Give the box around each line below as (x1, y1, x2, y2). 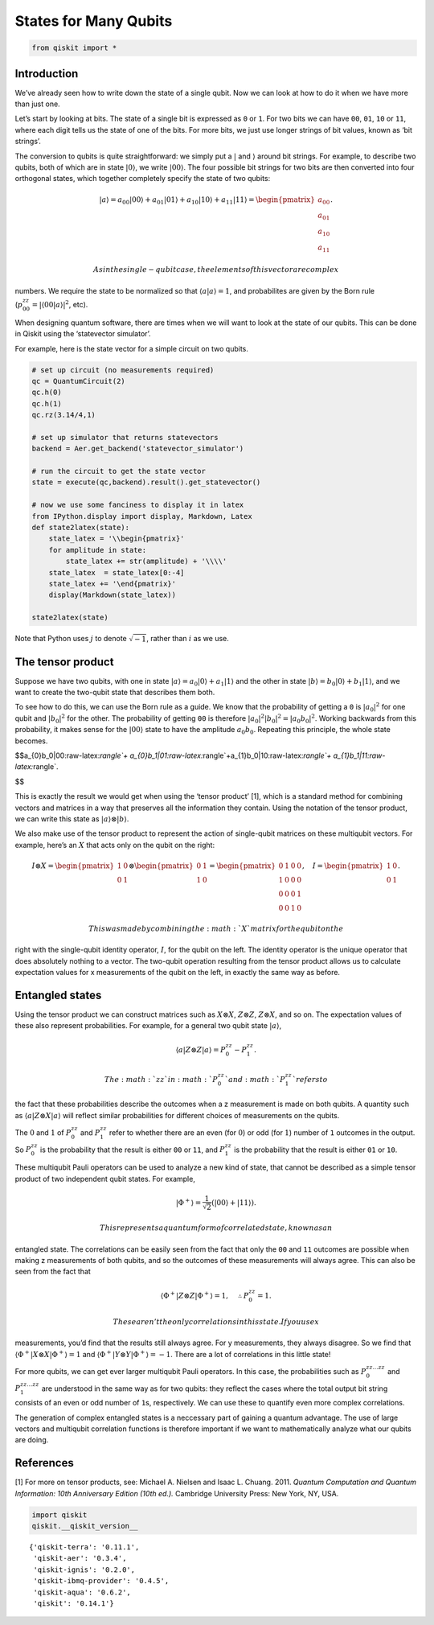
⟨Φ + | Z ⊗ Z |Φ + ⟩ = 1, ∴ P (160, 1290, 249, 1301)
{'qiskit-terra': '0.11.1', (29, 1543, 140, 1552)
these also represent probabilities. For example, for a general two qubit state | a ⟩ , (14, 1021, 281, 1031)
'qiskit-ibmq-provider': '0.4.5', (33, 1577, 170, 1586)
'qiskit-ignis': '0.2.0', (33, 1565, 136, 1574)
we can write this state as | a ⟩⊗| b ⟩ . (14, 813, 129, 824)
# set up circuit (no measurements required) (31, 365, 215, 374)
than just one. (14, 99, 60, 109)
